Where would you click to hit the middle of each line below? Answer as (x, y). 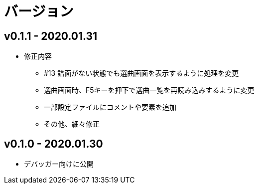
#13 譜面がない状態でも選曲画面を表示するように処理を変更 (141, 73)
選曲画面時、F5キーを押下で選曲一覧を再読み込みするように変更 (149, 90)
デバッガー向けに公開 (59, 164)
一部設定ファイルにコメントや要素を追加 (110, 107)
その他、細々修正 (72, 124)
